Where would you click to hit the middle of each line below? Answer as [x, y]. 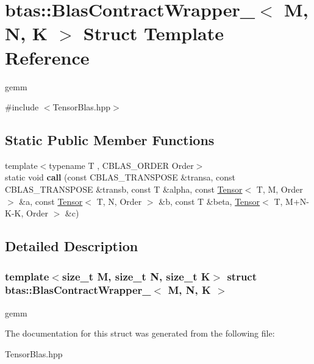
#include [22, 107]
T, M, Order [280, 189]
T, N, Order [119, 201]
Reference [47, 57]
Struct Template [154, 33]
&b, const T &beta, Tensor [209, 201]
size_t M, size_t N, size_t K [136, 276]
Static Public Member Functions [110, 140]
